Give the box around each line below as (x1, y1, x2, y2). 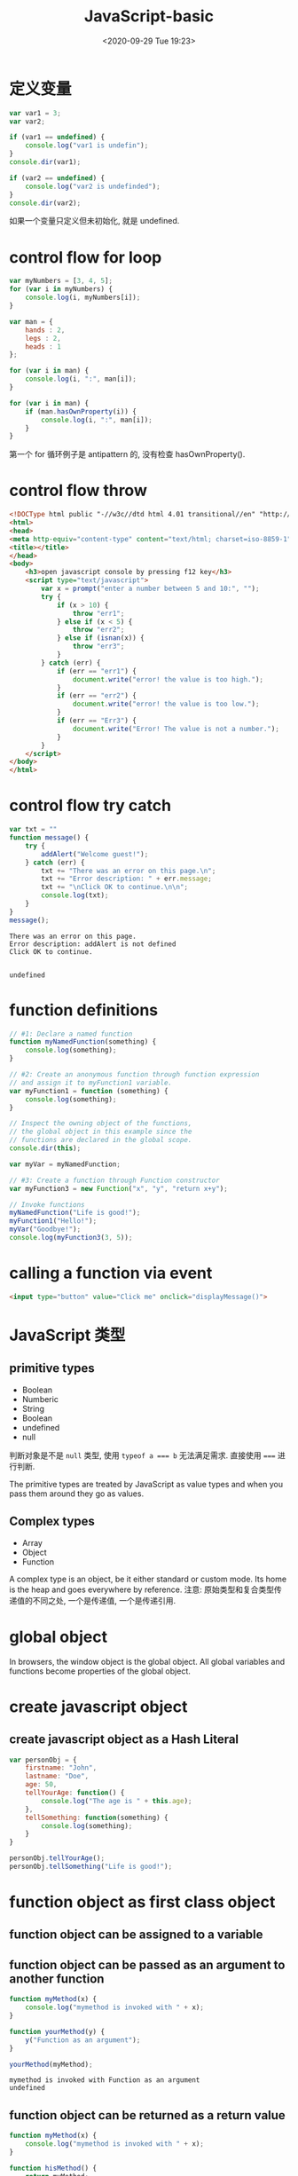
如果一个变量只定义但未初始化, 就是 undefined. (9, 216, 180, 226)
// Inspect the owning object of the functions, (9, 1119, 192, 1128)
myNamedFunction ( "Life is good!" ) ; (9, 1209, 141, 1218)
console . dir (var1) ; (9, 158, 82, 167)
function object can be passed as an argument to (9, 1957, 286, 1972)
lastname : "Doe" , (25, 1772, 90, 1781)
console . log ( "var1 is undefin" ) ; (25, 141, 149, 150)
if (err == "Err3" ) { (56, 716, 137, 725)
